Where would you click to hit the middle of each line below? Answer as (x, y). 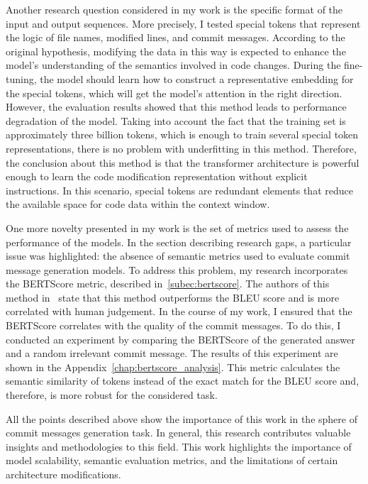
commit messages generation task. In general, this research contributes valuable (178, 433)
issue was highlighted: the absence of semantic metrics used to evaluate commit (178, 256)
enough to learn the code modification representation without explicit (157, 176)
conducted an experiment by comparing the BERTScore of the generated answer (180, 339)
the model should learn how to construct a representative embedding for (197, 78)
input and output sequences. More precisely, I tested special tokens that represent (183, 23)
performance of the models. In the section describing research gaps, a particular (179, 242)
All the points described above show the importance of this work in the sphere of (182, 418)
